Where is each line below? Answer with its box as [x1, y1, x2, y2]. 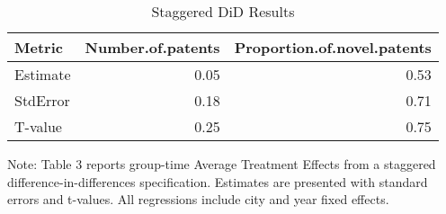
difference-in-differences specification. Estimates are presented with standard [7, 172, 428, 191]
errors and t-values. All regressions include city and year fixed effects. [7, 190, 389, 209]
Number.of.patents [85, 37, 220, 58]
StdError [14, 90, 70, 111]
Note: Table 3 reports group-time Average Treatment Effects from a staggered [7, 155, 436, 173]
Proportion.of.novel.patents [234, 37, 432, 58]
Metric [14, 37, 63, 58]
